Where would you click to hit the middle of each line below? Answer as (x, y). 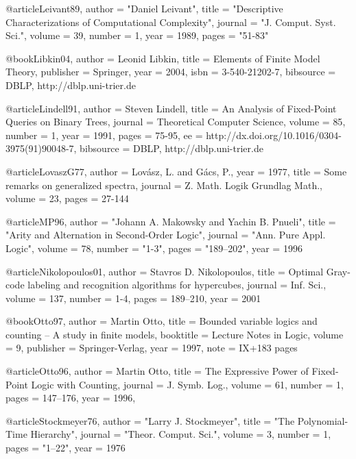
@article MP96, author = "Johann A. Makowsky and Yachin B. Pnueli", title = (171, 221)
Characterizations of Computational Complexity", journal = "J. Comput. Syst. (171, 22)
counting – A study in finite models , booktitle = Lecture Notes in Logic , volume (175, 334)
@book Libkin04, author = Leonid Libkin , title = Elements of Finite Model (163, 58)
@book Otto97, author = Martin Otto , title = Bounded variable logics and (162, 321)
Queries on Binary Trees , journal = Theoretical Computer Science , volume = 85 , (176, 122)
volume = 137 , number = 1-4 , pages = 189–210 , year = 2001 (133, 298)
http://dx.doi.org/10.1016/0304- (274, 135)
